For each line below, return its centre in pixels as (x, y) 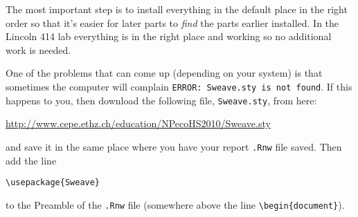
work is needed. (38, 49)
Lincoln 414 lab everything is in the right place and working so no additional (169, 36)
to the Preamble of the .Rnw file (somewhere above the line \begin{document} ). (175, 204)
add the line (31, 160)
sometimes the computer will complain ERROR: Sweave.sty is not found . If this (179, 86)
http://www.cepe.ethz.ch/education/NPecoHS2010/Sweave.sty (138, 123)
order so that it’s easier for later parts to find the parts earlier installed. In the (172, 22)
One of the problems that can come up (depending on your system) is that (164, 73)
